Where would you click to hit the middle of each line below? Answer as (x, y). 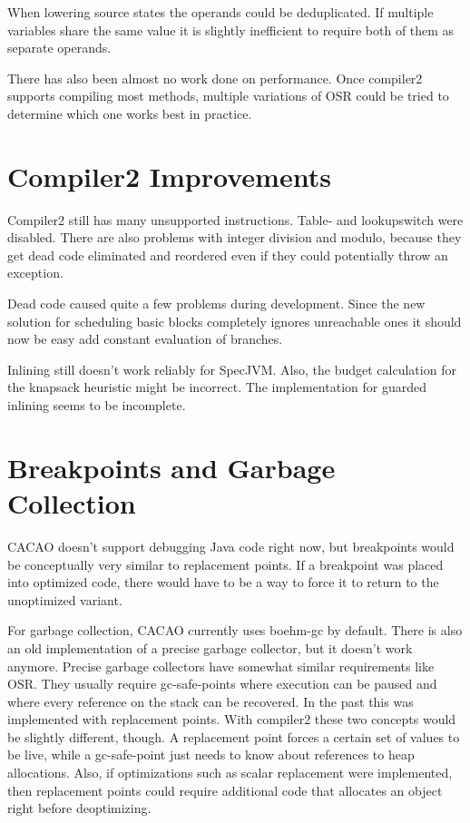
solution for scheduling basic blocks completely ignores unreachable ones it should (235, 321)
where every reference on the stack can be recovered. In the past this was (211, 701)
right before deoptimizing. (79, 808)
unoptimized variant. (65, 599)
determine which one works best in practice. (130, 113)
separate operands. (59, 48)
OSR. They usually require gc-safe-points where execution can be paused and (222, 684)
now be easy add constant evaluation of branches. (145, 339)
